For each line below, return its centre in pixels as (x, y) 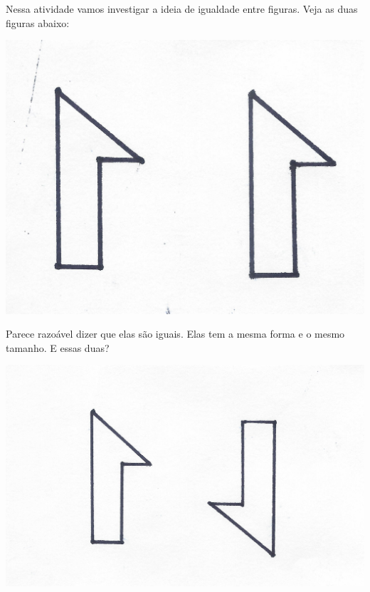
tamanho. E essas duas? (58, 347)
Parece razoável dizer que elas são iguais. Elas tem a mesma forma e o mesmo (175, 334)
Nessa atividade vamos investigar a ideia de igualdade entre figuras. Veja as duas (182, 9)
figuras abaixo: (38, 22)
